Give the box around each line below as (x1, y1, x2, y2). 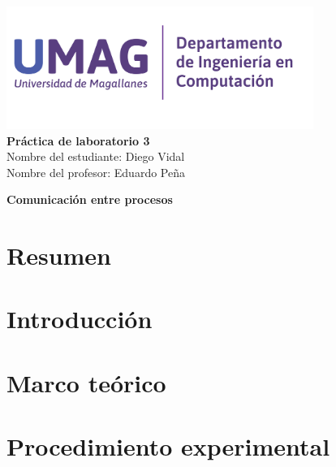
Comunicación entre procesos (6, 191, 173, 208)
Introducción (6, 302, 153, 335)
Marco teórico (6, 365, 166, 399)
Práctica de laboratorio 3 (6, 132, 150, 149)
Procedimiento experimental (6, 430, 330, 463)
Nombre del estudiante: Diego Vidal (6, 148, 185, 165)
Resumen (6, 239, 111, 272)
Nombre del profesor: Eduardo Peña (6, 163, 185, 180)
